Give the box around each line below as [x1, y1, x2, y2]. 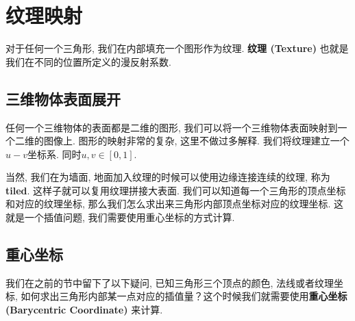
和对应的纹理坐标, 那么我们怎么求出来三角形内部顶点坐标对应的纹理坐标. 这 [5, 196, 344, 211]
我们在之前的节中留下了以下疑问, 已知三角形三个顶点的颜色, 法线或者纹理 [5, 275, 334, 290]
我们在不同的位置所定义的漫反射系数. [5, 54, 171, 68]
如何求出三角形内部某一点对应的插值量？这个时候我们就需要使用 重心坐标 [21, 289, 347, 303]
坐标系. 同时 [27, 146, 82, 161]
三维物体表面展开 [5, 88, 121, 109]
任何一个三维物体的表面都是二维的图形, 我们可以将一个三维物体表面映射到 [5, 120, 338, 134]
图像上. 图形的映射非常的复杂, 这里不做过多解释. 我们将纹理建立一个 [43, 133, 350, 148]
